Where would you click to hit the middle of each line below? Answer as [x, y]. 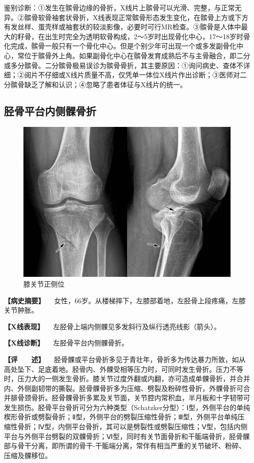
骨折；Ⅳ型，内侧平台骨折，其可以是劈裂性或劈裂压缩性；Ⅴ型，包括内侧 [132, 426]
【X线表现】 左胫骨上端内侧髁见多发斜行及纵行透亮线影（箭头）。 [112, 326]
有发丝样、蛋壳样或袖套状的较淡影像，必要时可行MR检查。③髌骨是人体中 [123, 27]
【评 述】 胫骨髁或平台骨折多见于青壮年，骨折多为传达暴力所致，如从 [125, 359]
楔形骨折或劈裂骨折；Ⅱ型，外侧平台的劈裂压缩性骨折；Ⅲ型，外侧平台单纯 [121, 417]
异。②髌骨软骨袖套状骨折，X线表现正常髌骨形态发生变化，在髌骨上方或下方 [126, 17]
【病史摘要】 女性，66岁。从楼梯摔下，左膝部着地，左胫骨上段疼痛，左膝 [125, 300]
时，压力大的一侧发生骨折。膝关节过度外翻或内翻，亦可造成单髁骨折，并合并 [127, 378]
